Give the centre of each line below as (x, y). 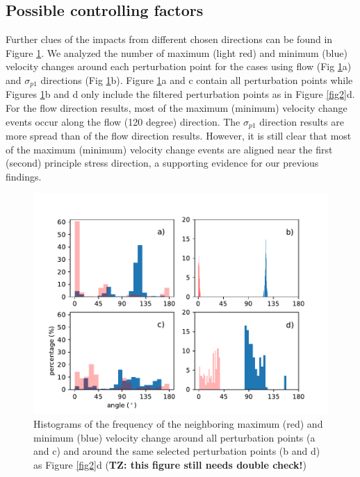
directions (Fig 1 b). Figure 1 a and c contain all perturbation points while (197, 79)
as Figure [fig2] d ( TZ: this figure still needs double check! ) (170, 464)
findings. (24, 176)
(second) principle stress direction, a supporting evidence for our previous (162, 163)
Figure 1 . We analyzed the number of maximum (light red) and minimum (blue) (177, 52)
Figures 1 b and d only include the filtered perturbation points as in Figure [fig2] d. (180, 94)
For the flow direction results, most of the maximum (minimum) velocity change (177, 108)
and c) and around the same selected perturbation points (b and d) (177, 451)
